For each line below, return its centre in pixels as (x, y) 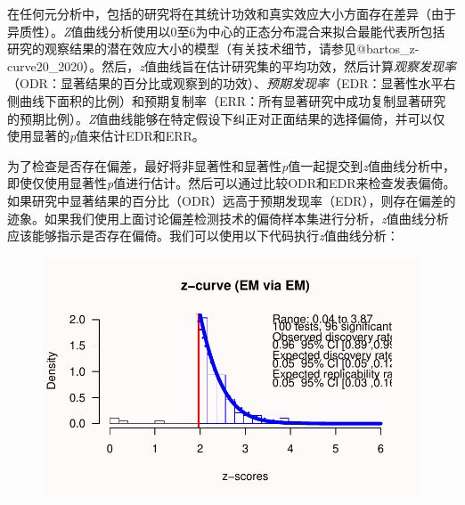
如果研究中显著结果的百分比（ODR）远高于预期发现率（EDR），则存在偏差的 (232, 200)
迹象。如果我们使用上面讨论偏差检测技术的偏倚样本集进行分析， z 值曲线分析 (228, 218)
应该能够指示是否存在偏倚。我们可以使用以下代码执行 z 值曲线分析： (203, 236)
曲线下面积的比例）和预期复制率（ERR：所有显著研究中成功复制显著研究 (232, 100)
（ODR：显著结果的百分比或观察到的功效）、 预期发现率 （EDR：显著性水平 (225, 83)
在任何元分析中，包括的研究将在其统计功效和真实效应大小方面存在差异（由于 (232, 13)
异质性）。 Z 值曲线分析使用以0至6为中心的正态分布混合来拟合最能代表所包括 (226, 31)
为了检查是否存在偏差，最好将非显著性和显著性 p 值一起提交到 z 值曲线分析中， (231, 165)
